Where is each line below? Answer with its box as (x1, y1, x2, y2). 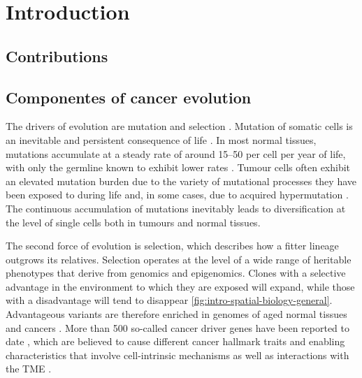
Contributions (6, 45, 108, 66)
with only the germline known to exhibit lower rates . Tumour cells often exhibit (6, 160, 351, 175)
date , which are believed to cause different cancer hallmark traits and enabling (6, 334, 345, 349)
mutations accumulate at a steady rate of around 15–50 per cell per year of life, (6, 146, 346, 161)
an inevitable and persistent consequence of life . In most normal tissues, (6, 132, 317, 147)
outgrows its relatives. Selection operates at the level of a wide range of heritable (6, 252, 352, 266)
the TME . (6, 361, 52, 376)
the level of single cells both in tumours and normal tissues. (6, 215, 261, 229)
